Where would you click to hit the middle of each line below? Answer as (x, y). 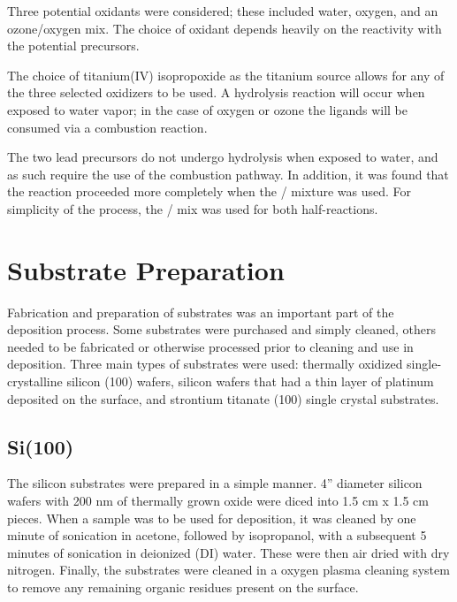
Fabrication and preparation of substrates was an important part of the (201, 312)
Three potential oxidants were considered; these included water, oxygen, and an (223, 11)
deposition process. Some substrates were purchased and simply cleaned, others (222, 329)
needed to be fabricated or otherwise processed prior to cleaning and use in (210, 346)
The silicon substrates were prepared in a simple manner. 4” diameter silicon (215, 483)
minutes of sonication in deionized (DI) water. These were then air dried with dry (228, 552)
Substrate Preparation (146, 269)
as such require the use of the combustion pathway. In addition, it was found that (228, 174)
